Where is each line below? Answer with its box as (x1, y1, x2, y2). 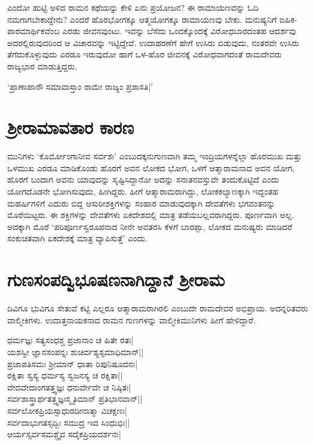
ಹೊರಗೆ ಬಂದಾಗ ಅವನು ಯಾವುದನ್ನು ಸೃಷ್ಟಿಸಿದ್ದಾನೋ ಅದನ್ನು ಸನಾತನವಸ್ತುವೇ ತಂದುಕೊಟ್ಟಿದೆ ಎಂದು (7, 173, 279, 186)
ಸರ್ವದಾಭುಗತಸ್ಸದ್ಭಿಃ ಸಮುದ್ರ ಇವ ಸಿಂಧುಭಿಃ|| (7, 416, 130, 428)
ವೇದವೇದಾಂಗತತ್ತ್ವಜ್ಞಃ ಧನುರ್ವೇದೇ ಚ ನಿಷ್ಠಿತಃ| (7, 380, 131, 393)
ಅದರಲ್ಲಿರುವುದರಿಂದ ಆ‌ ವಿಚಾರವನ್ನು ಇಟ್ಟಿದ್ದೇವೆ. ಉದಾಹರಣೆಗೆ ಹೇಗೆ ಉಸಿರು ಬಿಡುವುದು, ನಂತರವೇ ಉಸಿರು (7, 36, 299, 49)
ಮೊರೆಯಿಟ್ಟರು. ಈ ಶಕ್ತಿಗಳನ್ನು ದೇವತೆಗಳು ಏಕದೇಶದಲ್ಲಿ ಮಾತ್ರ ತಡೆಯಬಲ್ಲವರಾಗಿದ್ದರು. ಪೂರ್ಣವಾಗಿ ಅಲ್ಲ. (7, 208, 294, 221)
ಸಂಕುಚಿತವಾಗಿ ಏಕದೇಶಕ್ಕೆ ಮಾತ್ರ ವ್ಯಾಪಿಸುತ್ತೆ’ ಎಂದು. (7, 232, 148, 244)
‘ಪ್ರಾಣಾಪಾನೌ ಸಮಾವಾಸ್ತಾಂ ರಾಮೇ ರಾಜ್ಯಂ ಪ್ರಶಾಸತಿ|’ (7, 80, 153, 92)
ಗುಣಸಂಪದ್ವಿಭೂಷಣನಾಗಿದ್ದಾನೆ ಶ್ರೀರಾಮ (7, 267, 225, 292)
